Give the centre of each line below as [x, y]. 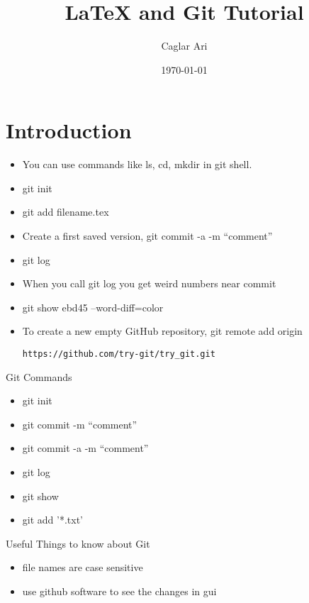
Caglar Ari [184, 46]
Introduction [69, 130]
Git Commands [39, 376]
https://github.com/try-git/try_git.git [119, 354]
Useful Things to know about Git [78, 543]
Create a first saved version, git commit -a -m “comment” [147, 236]
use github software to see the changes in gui [119, 591]
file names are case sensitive [83, 567]
